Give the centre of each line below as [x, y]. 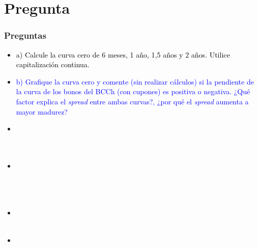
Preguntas [25, 35]
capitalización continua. [53, 64]
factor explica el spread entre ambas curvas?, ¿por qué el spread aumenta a [132, 101]
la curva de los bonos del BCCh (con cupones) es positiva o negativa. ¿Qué [133, 91]
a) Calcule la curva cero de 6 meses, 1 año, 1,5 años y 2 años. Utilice [123, 54]
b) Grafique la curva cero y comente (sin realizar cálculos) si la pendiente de [135, 81]
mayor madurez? [42, 111]
